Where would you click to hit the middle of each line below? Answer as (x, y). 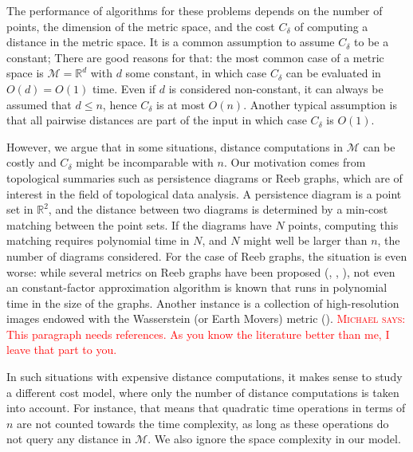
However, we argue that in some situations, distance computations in (175, 146)
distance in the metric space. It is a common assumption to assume (171, 42)
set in (20, 209)
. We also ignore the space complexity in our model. (274, 439)
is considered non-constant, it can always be (276, 88)
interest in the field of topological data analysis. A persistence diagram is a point (204, 193)
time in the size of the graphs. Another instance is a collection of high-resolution (203, 303)
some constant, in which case (196, 73)
